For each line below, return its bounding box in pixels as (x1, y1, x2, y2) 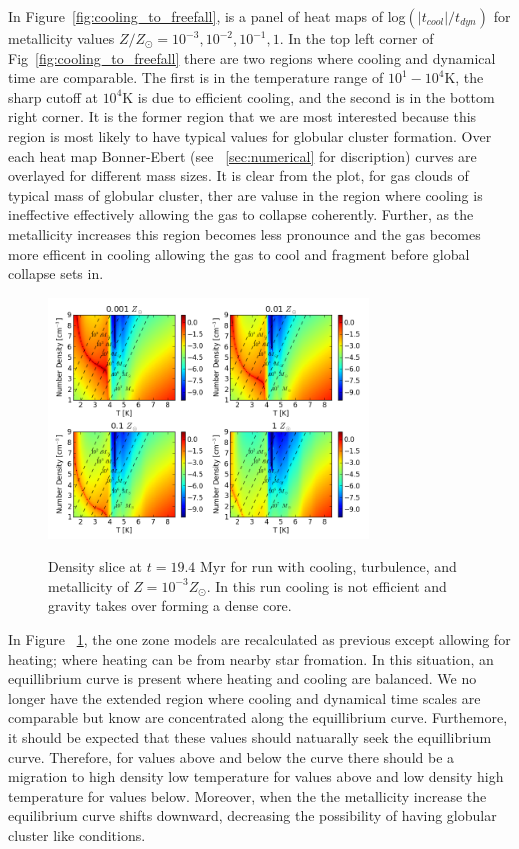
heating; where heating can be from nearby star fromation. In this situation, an (8, 648, 494, 669)
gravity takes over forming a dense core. (48, 595, 292, 616)
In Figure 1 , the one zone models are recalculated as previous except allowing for (8, 629, 511, 650)
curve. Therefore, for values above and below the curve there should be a (8, 746, 455, 767)
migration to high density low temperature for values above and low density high (8, 766, 504, 787)
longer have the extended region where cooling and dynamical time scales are (8, 687, 481, 708)
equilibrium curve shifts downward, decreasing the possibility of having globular (8, 805, 497, 826)
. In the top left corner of (279, 28, 434, 48)
